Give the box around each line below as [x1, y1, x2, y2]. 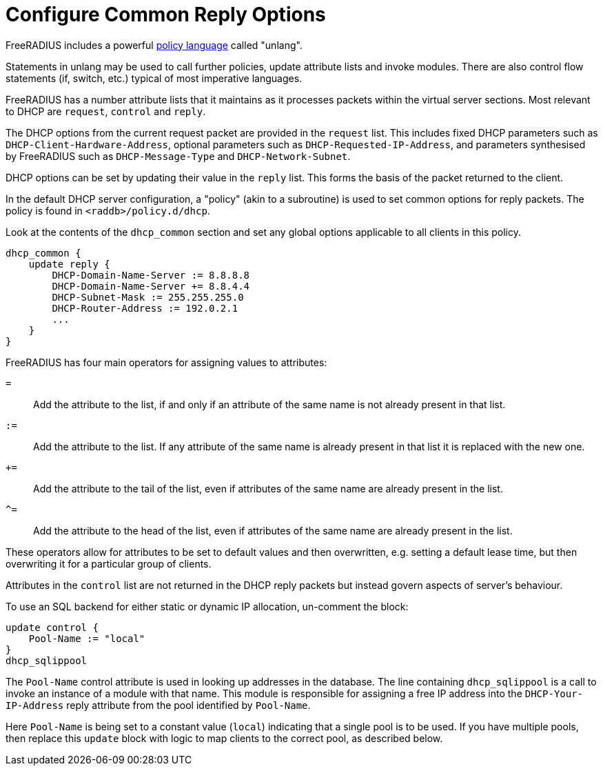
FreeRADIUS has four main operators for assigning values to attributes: [6, 356, 327, 368]
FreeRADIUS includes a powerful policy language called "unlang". [6, 39, 303, 51]
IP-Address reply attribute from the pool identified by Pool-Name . [6, 699, 311, 711]
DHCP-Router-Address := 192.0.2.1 [52, 302, 238, 314]
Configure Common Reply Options [6, 3, 326, 26]
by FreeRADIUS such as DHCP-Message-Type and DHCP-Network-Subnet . [6, 150, 351, 162]
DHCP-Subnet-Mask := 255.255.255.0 [52, 291, 244, 303]
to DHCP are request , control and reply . [6, 105, 206, 117]
